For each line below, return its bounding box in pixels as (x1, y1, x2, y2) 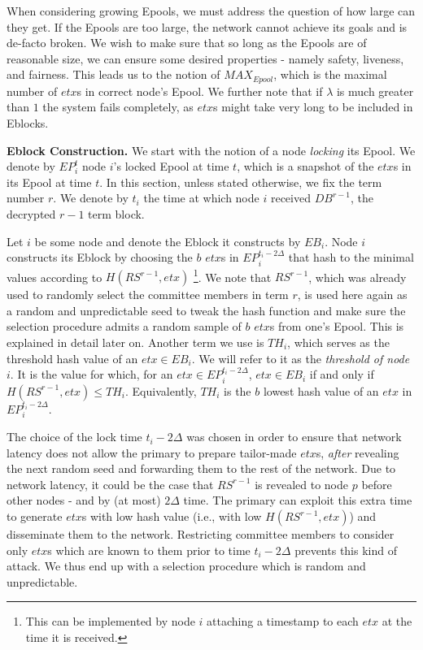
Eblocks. (7, 115, 49, 132)
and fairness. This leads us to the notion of (7, 66, 220, 83)
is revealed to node (255, 475, 349, 492)
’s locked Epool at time (113, 158, 229, 175)
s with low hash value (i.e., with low (81, 508, 262, 525)
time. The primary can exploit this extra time (183, 492, 412, 509)
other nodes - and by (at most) (7, 492, 161, 509)
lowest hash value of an (263, 382, 379, 399)
